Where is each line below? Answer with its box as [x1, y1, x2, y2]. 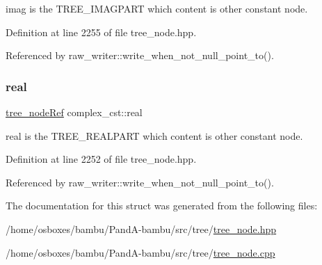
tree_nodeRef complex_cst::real [6, 105, 143, 119]
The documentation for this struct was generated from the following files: [6, 198, 318, 213]
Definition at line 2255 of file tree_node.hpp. [6, 24, 197, 39]
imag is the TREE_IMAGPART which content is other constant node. [6, 1, 308, 15]
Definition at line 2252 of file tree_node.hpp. [6, 152, 197, 166]
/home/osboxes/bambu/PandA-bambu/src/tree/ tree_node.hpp [6, 221, 277, 236]
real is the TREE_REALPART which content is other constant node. [6, 128, 303, 143]
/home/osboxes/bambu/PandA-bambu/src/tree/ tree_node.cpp [6, 245, 275, 259]
